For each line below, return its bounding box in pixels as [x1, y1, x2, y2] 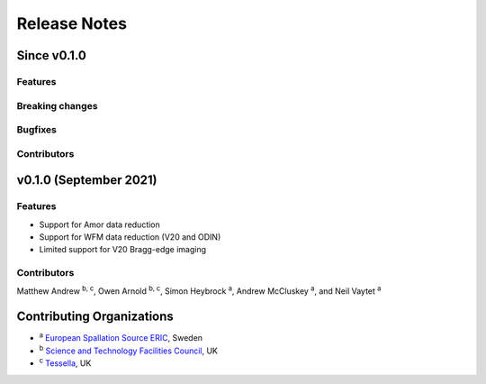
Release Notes [16, 14, 128, 33]
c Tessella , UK [39, 356, 92, 369]
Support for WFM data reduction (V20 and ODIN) [39, 231, 221, 242]
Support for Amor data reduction [39, 219, 161, 230]
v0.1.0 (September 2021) [16, 172, 157, 188]
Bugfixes [16, 123, 58, 136]
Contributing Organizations [16, 309, 175, 325]
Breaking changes [16, 99, 98, 112]
